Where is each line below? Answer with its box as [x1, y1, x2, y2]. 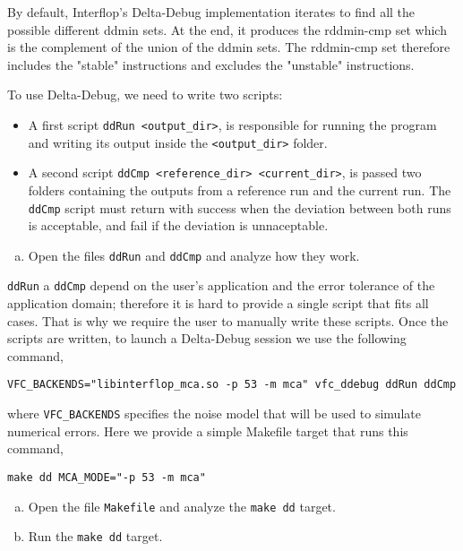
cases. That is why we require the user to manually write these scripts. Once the [7, 311, 449, 330]
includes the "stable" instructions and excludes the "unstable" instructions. [7, 55, 415, 73]
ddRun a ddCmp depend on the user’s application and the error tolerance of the [7, 276, 435, 295]
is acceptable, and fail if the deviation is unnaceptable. [28, 216, 329, 235]
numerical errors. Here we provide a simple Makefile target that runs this [7, 421, 408, 440]
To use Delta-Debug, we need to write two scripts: [7, 85, 283, 104]
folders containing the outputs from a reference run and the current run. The [28, 180, 451, 199]
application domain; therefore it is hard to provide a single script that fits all [7, 294, 429, 313]
